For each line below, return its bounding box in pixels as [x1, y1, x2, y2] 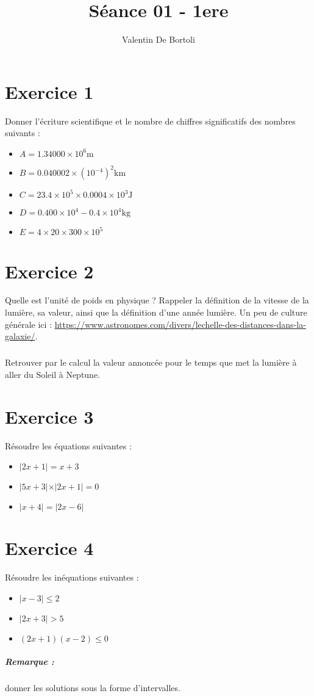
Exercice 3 [5, 404, 94, 429]
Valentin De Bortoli [122, 33, 195, 46]
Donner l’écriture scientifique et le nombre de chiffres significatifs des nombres [5, 114, 296, 127]
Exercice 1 [5, 79, 94, 104]
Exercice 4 [5, 535, 94, 560]
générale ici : [5, 317, 52, 330]
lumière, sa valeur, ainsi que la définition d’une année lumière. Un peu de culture [5, 306, 307, 319]
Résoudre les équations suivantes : [5, 439, 132, 452]
